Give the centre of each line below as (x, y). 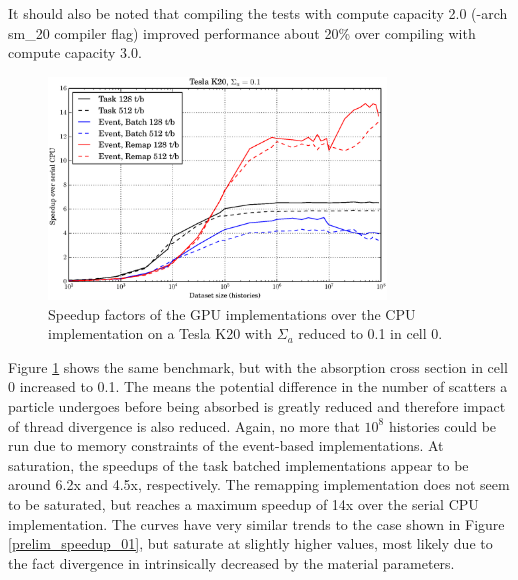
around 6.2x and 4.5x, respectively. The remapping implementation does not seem (259, 484)
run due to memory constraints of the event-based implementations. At (226, 445)
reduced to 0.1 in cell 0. (370, 333)
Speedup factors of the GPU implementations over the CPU (232, 313)
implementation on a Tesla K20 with (160, 333)
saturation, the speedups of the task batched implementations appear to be (238, 464)
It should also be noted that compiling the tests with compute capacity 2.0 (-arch (258, 13)
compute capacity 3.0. (75, 52)
